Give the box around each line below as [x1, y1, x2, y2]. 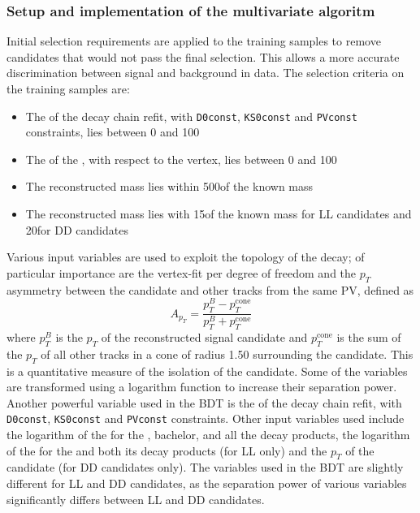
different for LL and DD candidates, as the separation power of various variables [6, 474, 407, 491]
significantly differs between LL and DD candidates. [6, 490, 265, 507]
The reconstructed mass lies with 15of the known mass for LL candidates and [25, 205, 412, 222]
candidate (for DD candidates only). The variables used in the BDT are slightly [6, 459, 404, 476]
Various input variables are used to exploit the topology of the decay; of [6, 248, 365, 265]
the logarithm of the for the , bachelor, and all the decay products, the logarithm [6, 425, 410, 442]
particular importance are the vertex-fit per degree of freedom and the [6, 264, 357, 281]
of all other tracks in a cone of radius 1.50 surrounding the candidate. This [41, 345, 414, 362]
